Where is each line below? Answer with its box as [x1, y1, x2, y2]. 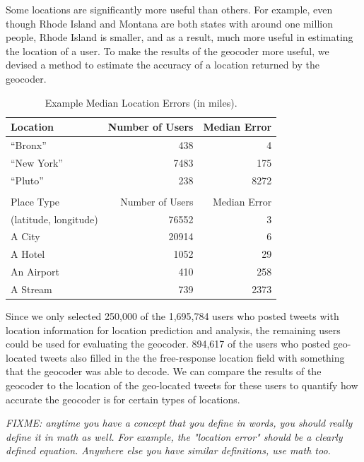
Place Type [11, 194, 60, 208]
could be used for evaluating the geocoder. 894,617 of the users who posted [6, 336, 330, 351]
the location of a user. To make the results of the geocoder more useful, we [6, 43, 329, 58]
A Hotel [11, 247, 45, 261]
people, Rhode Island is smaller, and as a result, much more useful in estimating [6, 30, 353, 45]
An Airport [11, 264, 59, 279]
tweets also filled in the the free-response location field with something [40, 350, 345, 365]
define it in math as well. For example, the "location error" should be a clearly [6, 429, 343, 444]
